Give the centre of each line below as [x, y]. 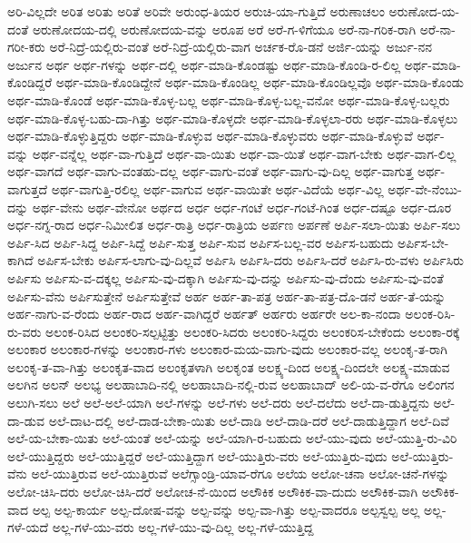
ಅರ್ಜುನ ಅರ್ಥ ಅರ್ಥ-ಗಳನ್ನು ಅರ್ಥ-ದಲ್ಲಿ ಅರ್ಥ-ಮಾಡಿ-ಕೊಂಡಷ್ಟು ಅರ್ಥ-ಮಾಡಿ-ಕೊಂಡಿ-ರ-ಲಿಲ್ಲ [204, 64]
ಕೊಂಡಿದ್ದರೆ [30, 82]
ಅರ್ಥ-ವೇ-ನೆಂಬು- [425, 188]
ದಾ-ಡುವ [26, 420]
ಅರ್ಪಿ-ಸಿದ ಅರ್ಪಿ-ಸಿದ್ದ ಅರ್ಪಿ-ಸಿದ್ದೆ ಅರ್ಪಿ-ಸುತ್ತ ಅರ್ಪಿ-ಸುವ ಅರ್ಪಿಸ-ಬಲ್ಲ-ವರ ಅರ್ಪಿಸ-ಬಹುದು [201, 242]
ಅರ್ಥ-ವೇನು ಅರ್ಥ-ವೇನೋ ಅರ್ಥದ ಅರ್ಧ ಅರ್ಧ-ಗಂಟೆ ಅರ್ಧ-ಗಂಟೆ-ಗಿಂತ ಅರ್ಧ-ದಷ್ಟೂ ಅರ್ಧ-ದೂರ [242, 207]
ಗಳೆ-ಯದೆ [28, 527]
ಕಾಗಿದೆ [20, 260]
